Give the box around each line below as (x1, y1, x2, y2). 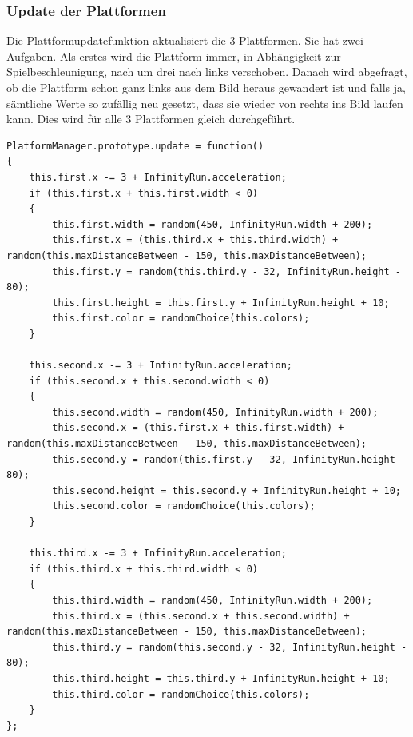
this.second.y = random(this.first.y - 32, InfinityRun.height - (52, 453, 407, 465)
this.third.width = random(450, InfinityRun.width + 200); (52, 595, 373, 606)
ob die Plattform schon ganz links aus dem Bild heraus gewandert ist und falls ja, (6, 79, 406, 95)
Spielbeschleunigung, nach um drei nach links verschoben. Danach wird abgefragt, (6, 63, 407, 80)
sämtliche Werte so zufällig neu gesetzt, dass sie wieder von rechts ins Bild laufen (6, 94, 403, 111)
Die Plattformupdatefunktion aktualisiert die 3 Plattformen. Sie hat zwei (6, 32, 363, 49)
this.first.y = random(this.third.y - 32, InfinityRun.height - (52, 265, 401, 277)
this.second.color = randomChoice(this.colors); (52, 500, 316, 512)
